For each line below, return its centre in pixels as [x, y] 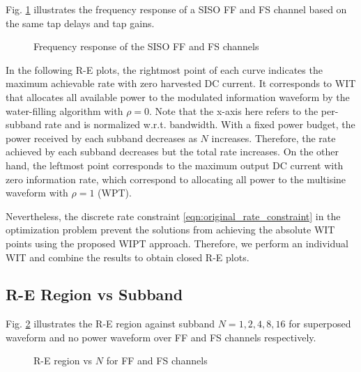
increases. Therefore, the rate [274, 138]
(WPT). [115, 193]
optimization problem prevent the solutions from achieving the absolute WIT [170, 230]
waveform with [37, 193]
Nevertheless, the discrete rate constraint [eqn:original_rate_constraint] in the [173, 216]
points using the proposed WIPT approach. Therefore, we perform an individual [177, 243]
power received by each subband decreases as [101, 138]
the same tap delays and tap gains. [80, 23]
